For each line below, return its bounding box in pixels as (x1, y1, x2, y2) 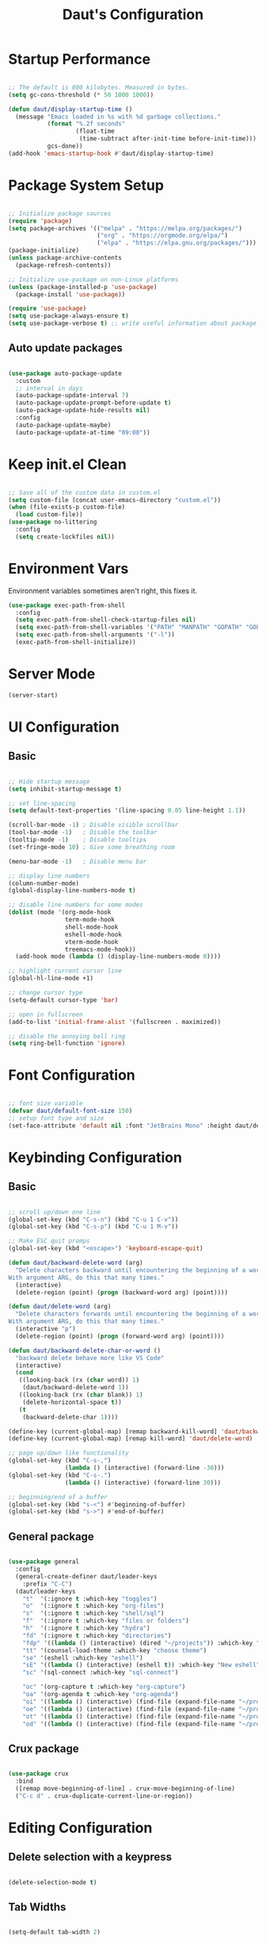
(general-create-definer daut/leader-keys (15, 1572, 158, 1580)
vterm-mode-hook (64, 937, 119, 946)
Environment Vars (8, 559, 129, 578)
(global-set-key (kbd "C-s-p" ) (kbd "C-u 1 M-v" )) (8, 1223, 179, 1231)
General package (8, 1529, 95, 1543)
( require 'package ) (8, 217, 73, 225)
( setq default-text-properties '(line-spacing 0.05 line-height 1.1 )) (8, 806, 246, 815)
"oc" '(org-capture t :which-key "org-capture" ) (22, 1683, 186, 1691)
